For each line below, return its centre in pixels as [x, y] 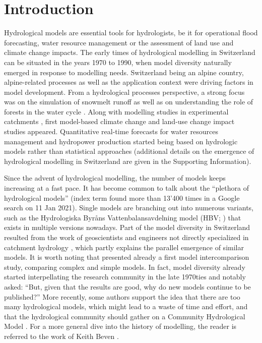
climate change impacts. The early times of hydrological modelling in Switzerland [130, 52]
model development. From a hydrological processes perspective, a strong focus [124, 92]
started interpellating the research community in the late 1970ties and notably [125, 277]
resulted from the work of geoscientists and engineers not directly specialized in [126, 237]
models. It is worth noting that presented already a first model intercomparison [127, 257]
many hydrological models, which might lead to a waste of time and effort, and [126, 306]
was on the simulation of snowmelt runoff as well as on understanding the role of [129, 102]
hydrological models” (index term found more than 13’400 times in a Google [122, 197]
